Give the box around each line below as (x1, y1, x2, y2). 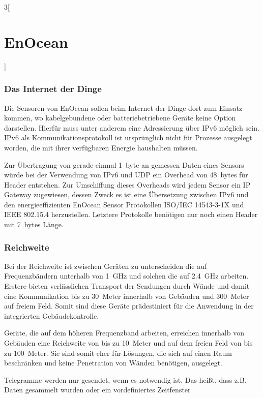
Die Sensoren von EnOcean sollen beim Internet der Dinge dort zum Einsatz (4, 102, 243, 113)
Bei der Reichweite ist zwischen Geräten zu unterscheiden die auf (4, 260, 207, 271)
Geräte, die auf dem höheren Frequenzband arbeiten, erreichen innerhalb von (4, 327, 244, 338)
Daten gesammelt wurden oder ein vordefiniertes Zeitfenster (4, 384, 191, 395)
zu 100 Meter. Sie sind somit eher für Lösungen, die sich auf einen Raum (4, 347, 232, 358)
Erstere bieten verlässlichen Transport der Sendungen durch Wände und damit (4, 281, 250, 291)
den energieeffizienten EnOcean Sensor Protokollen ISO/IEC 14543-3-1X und (4, 199, 244, 209)
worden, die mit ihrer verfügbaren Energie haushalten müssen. (4, 142, 198, 152)
